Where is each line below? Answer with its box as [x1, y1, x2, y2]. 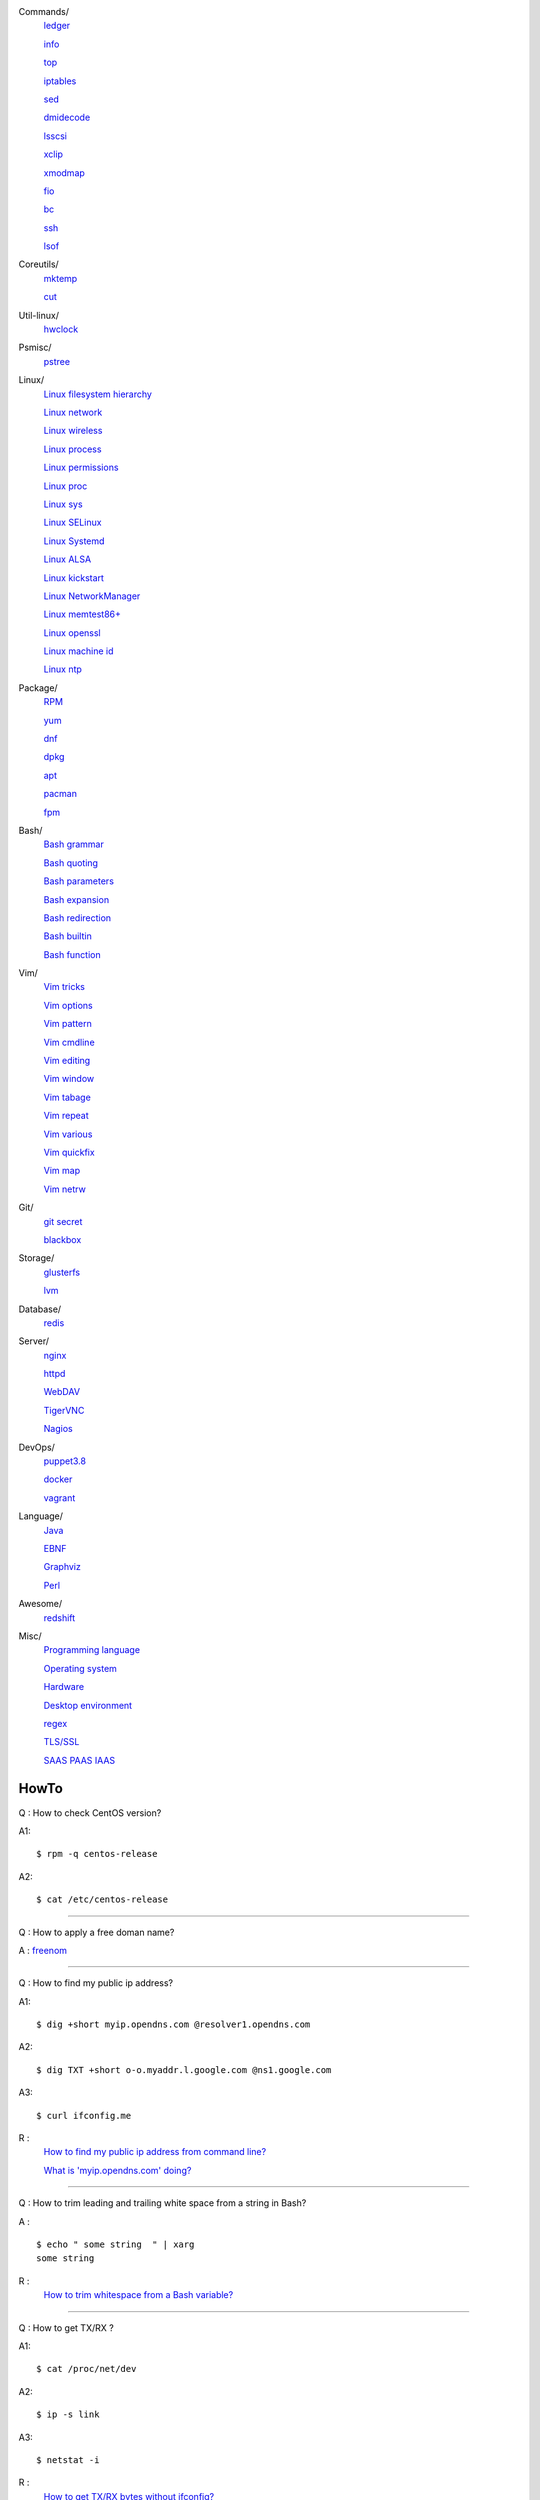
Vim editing [43, 1055, 91, 1067]
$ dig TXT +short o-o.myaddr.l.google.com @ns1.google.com [36, 2064, 332, 2075]
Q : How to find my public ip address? [18, 1977, 174, 1989]
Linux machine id [43, 645, 114, 657]
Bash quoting [43, 856, 99, 869]
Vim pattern [43, 1018, 92, 1030]
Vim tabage [43, 1091, 92, 1103]
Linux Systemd [43, 535, 105, 547]
